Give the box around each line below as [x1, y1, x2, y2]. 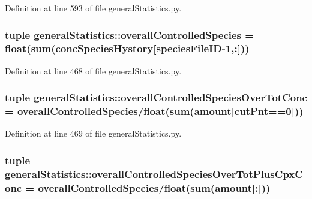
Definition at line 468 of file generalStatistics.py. [5, 64, 182, 77]
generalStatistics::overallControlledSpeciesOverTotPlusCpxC [5, 166, 303, 181]
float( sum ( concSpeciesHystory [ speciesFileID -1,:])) [5, 41, 250, 56]
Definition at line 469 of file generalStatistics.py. [5, 127, 182, 140]
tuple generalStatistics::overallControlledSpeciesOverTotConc [5, 90, 307, 105]
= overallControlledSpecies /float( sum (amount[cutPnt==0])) [5, 104, 304, 119]
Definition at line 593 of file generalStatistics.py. [5, 2, 182, 14]
